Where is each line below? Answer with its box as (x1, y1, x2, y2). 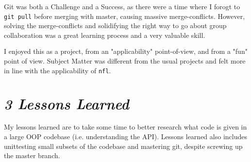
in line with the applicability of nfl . (4, 65, 111, 75)
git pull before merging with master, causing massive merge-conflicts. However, (4, 11, 245, 21)
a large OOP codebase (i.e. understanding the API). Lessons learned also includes (4, 131, 247, 141)
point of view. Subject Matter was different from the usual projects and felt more (4, 56, 246, 66)
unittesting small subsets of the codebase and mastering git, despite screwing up (4, 141, 243, 151)
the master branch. (4, 150, 60, 161)
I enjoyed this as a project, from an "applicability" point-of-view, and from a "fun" (4, 46, 248, 56)
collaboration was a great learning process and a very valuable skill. (4, 30, 205, 40)
